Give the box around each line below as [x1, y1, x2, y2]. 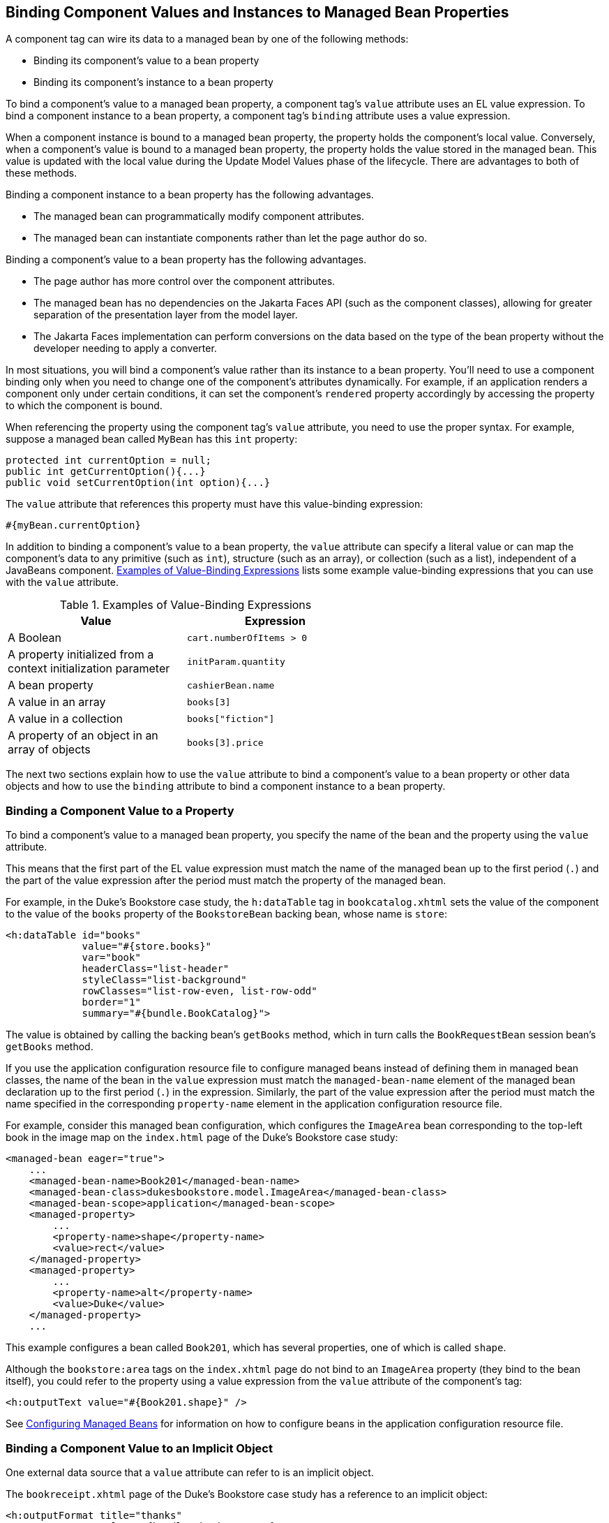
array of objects [8, 742, 91, 757]
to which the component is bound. [6, 399, 163, 412]
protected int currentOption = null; [6, 455, 212, 466]
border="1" [82, 996, 141, 1008]
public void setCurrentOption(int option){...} [6, 477, 271, 489]
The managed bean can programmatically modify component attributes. [33, 210, 364, 223]
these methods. [6, 167, 77, 179]
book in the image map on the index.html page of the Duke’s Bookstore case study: [6, 1131, 398, 1144]
